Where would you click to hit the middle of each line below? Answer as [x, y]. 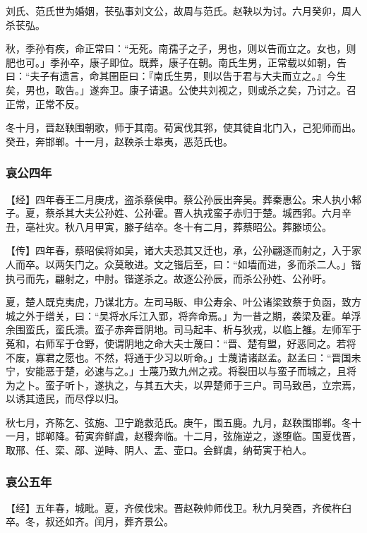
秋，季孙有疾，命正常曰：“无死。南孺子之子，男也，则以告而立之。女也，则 [181, 48]
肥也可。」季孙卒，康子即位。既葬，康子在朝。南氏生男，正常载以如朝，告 [176, 62]
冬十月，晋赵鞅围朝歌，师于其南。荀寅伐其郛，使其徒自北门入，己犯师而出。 [183, 127]
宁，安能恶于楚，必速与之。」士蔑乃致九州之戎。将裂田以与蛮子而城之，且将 [181, 371]
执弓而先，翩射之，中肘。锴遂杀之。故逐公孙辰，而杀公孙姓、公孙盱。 [169, 278]
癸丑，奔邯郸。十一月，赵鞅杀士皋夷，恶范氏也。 [119, 141]
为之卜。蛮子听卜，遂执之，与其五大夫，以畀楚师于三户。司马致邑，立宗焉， [183, 384]
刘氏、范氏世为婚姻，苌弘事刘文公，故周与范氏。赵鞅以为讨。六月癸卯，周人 [183, 11]
